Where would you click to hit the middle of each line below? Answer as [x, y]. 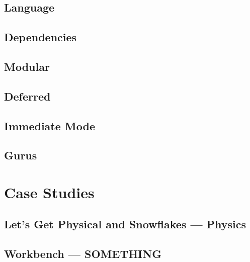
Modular [27, 66]
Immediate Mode [50, 125]
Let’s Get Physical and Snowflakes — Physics [125, 224]
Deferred [27, 96]
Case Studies [49, 192]
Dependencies [40, 37]
